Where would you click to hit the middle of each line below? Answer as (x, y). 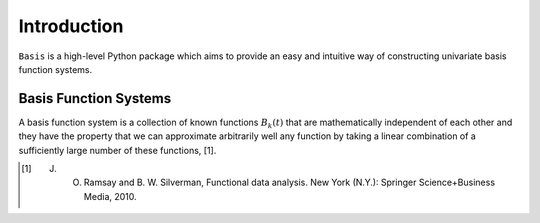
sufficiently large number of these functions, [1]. (117, 150)
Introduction (71, 26)
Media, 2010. (110, 196)
